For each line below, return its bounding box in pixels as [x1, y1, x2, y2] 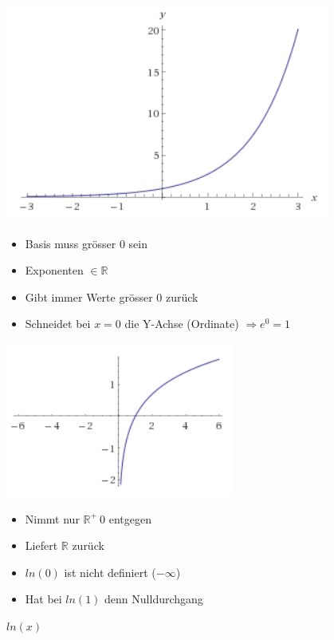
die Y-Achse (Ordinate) [124, 315, 239, 332]
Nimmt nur [25, 510, 80, 527]
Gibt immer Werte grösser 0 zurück [25, 288, 198, 305]
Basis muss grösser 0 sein [25, 235, 147, 251]
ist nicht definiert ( [64, 563, 156, 580]
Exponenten [25, 262, 84, 279]
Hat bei [25, 591, 62, 607]
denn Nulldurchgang [104, 591, 203, 607]
